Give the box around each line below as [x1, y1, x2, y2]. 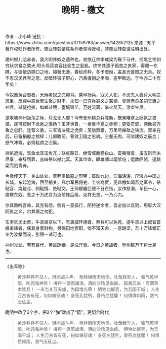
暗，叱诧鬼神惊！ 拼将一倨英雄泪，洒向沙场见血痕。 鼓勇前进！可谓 [17, 280, 154, 286]
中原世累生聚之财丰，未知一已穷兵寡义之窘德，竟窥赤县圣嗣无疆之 [26, 98, 161, 104]
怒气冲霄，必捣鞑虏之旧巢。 [5, 140, 62, 145]
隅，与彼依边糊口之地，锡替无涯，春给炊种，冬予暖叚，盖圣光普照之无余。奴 [5, 69, 161, 75]
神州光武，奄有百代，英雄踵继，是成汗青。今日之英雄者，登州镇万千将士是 [5, 242, 157, 248]
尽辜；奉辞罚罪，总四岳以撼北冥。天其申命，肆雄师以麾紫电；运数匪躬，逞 [5, 156, 157, 162]
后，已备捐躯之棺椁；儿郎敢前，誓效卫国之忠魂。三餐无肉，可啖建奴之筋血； [5, 134, 161, 140]
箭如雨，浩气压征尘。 [17, 339, 61, 345]
